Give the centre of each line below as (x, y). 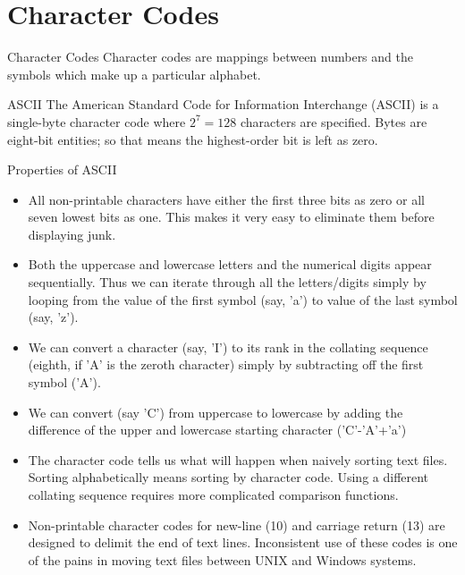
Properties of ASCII (62, 169)
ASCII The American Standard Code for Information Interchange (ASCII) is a (223, 104)
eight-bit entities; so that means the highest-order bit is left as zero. (193, 139)
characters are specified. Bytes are (334, 121)
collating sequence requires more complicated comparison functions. (213, 495)
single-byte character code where (97, 121)
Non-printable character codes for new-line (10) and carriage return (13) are (237, 524)
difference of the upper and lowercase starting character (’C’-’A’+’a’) (217, 430)
